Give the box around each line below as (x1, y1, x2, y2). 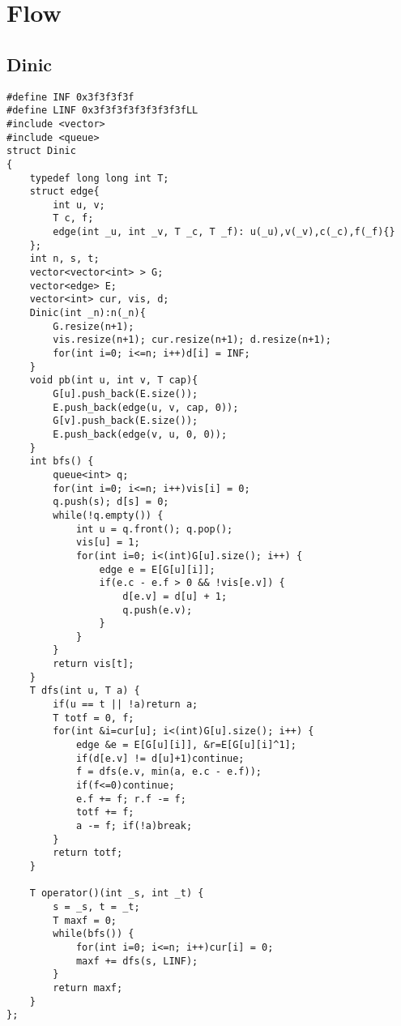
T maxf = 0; (53, 914, 117, 926)
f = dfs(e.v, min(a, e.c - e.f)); (75, 766, 262, 778)
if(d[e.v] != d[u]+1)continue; (75, 752, 245, 764)
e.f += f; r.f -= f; (75, 793, 186, 805)
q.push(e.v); (122, 604, 193, 616)
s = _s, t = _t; (53, 900, 140, 913)
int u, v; (53, 199, 105, 211)
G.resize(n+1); (53, 320, 134, 332)
